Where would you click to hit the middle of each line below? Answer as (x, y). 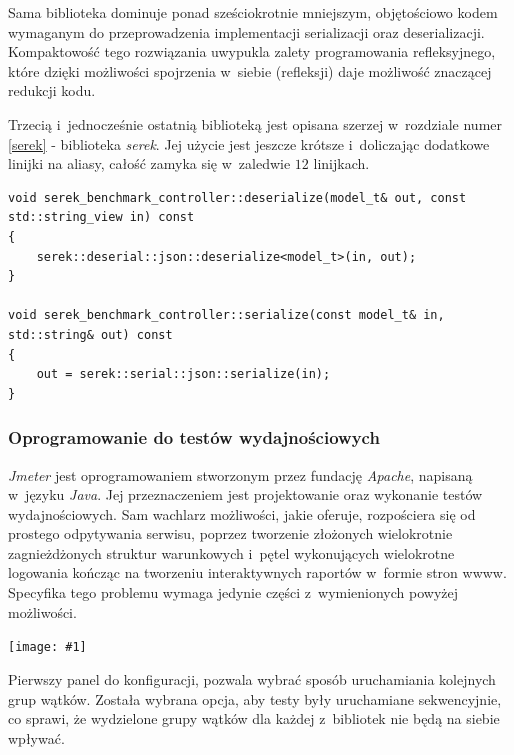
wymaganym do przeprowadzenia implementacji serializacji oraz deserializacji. (246, 31)
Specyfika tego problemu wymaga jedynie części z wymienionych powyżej (233, 592)
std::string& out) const (90, 334)
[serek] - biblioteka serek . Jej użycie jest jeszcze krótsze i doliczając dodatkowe (249, 143)
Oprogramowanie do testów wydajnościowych (194, 437)
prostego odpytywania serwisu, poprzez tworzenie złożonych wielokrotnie (230, 533)
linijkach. (341, 163)
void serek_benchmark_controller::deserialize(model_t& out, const (237, 197)
